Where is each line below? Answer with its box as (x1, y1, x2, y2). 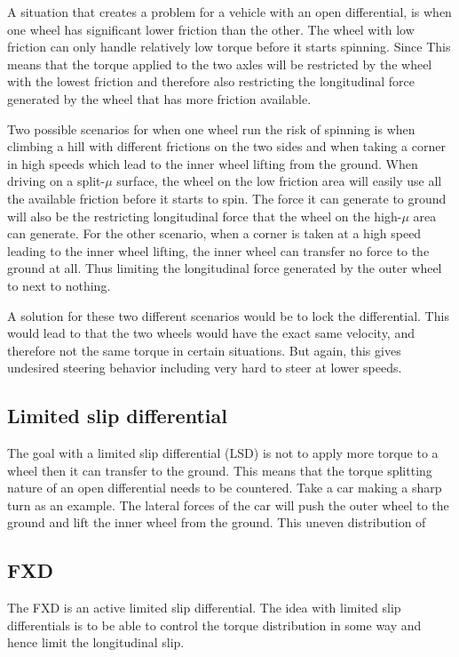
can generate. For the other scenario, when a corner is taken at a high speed (7, 224, 422, 243)
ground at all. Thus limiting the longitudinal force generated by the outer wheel (7, 259, 442, 277)
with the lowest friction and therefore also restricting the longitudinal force (7, 72, 415, 91)
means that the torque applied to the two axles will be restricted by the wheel (7, 54, 432, 73)
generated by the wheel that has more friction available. (7, 89, 312, 108)
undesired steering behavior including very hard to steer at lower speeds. (7, 358, 402, 377)
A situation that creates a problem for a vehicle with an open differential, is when (7, 3, 452, 20)
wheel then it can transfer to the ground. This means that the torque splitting (7, 461, 432, 479)
